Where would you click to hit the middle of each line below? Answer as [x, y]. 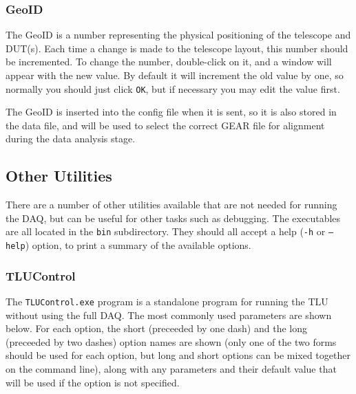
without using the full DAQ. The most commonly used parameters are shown [169, 315]
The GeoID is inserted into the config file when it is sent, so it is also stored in [171, 112]
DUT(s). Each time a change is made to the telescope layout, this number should [177, 48]
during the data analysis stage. [71, 139]
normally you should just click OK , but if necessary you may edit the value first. [173, 88]
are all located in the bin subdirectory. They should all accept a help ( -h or [166, 231]
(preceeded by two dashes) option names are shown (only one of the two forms [171, 341]
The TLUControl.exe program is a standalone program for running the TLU [167, 301]
